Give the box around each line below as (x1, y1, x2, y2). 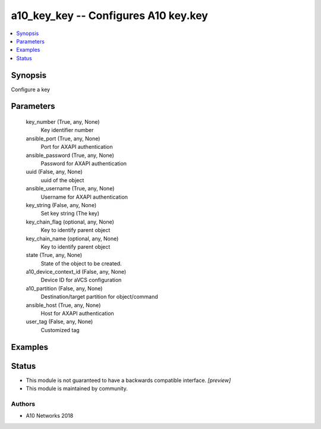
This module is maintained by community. (26, 385, 128, 392)
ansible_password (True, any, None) (26, 152, 114, 159)
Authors (11, 399, 36, 408)
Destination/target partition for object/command (40, 293, 158, 300)
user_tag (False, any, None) (26, 318, 93, 325)
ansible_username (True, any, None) (26, 185, 115, 192)
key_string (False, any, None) (26, 201, 97, 208)
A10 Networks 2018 (26, 412, 74, 419)
